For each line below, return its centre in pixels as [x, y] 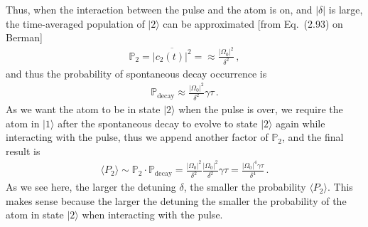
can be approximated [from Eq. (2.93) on [253, 23]
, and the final [313, 137]
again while [301, 123]
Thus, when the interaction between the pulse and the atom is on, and [159, 9]
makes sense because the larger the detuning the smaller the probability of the [176, 200]
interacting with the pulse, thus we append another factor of [137, 137]
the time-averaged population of [75, 23]
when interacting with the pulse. [152, 215]
